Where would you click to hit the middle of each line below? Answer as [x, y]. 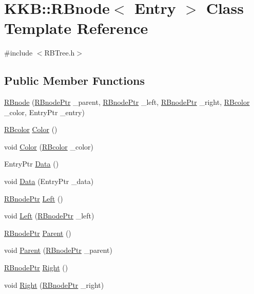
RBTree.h [60, 53]
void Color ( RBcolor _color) [49, 146]
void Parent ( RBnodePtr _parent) [58, 250]
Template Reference [76, 28]
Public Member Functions [74, 80]
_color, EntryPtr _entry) [44, 112]
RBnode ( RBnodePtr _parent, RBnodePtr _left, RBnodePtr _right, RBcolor [127, 102]
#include [18, 53]
